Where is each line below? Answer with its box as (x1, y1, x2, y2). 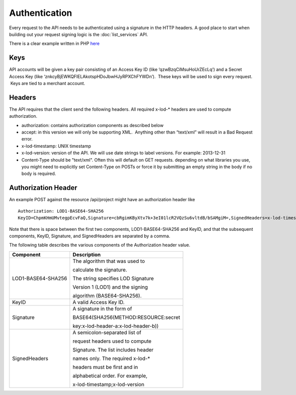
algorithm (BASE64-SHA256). (72, 292, 142, 299)
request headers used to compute (72, 338, 151, 345)
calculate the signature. (72, 266, 127, 273)
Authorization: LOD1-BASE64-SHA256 (18, 208, 104, 214)
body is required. (21, 171, 56, 176)
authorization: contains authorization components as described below (21, 122, 164, 128)
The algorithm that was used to (72, 258, 145, 264)
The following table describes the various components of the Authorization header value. (9, 242, 190, 248)
